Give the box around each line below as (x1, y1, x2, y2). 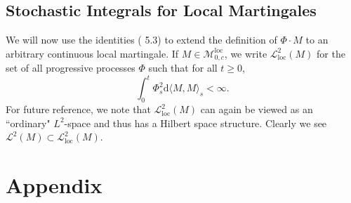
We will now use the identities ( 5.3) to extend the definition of (6, 32, 277, 47)
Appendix (6, 171, 102, 199)
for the (317, 46, 345, 60)
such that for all (148, 60, 218, 75)
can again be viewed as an (200, 102, 313, 117)
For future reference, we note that (6, 102, 151, 117)
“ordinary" (6, 115, 51, 130)
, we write (224, 46, 267, 60)
